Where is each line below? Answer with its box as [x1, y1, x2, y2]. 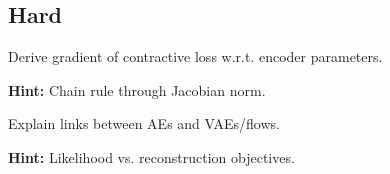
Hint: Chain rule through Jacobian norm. [8, 79, 266, 100]
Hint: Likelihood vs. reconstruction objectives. [8, 146, 295, 167]
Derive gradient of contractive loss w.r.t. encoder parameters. [8, 46, 383, 67]
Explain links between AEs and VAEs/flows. [8, 113, 280, 134]
